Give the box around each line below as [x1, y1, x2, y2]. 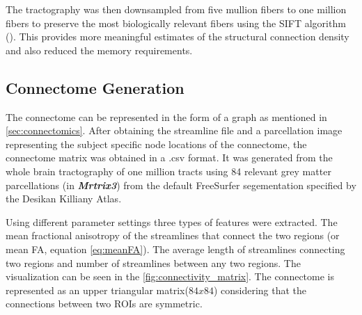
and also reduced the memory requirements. [6, 42, 193, 57]
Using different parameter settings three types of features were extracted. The [6, 214, 338, 229]
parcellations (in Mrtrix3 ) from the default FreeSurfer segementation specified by [6, 177, 356, 192]
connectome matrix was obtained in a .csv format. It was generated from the [6, 150, 333, 165]
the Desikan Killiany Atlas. [6, 191, 122, 206]
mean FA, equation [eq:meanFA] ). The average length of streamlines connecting [6, 241, 345, 256]
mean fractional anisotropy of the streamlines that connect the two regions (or [6, 228, 340, 243]
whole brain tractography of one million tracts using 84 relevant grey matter [6, 163, 331, 178]
